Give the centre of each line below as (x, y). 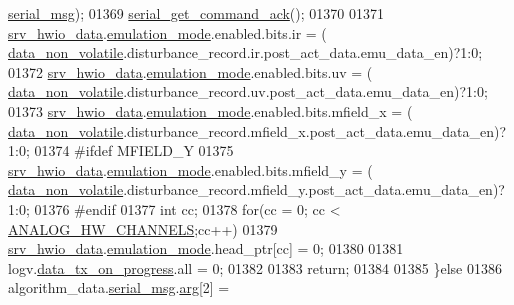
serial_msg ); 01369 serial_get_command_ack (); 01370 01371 (196, 13)
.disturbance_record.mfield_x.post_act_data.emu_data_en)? (315, 130)
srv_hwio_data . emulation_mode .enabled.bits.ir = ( (167, 32)
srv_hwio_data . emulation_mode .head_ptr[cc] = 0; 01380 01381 (206, 248)
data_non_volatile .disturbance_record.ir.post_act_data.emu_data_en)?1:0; (245, 52)
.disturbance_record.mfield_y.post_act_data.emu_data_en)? (314, 189)
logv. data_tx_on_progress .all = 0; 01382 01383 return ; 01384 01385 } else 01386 (255, 267)
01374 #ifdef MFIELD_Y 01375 (134, 150)
